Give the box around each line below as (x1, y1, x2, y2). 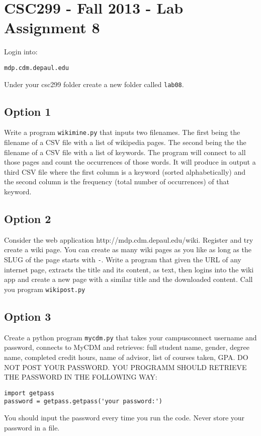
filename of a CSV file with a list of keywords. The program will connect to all (4, 147, 246, 157)
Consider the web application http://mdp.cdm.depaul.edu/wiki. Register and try (4, 234, 253, 245)
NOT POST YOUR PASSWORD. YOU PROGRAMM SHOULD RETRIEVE (4, 361, 247, 372)
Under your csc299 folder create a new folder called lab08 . (4, 79, 184, 89)
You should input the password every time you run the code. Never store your (4, 412, 245, 423)
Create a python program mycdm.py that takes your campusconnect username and (4, 332, 257, 342)
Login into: (4, 46, 38, 57)
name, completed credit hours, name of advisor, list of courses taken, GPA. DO (4, 351, 248, 362)
